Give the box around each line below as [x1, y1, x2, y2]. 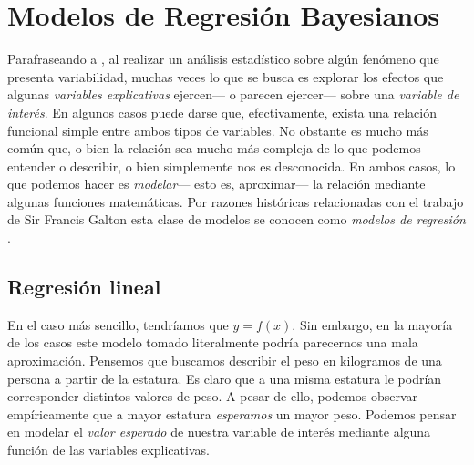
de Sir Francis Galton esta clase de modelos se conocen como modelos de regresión [7, 210, 466, 229]
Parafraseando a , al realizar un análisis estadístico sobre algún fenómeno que [7, 49, 439, 68]
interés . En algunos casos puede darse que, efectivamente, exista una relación [7, 102, 437, 121]
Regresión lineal [7, 273, 161, 301]
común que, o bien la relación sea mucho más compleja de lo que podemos [7, 139, 421, 158]
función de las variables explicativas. [7, 440, 210, 460]
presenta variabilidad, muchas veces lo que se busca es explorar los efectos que [7, 67, 444, 86]
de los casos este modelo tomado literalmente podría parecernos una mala [7, 333, 418, 352]
